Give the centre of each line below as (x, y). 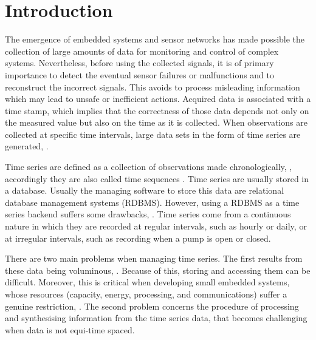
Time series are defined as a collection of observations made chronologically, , (149, 167)
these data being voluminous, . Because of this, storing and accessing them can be (158, 270)
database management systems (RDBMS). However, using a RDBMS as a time (152, 202)
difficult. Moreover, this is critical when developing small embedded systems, (147, 282)
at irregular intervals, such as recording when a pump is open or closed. (138, 238)
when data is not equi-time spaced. (70, 329)
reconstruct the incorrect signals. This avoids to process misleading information (153, 87)
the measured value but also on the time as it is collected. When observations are (156, 122)
